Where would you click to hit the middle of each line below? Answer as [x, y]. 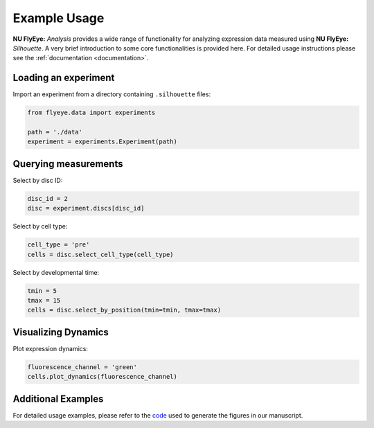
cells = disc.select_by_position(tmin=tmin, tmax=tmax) [124, 310]
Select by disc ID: [38, 180]
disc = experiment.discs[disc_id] [86, 208]
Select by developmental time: [56, 272]
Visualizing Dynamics [61, 332]
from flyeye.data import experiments [91, 113]
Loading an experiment [64, 78]
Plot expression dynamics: [50, 348]
